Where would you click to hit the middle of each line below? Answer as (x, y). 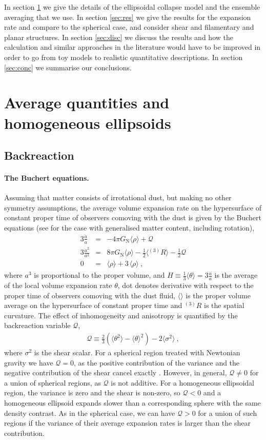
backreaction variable (37, 325)
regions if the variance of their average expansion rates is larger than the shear (127, 423)
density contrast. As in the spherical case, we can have (90, 413)
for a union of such (228, 413)
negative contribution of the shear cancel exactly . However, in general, (116, 372)
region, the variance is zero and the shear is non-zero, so (92, 393)
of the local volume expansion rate (58, 285)
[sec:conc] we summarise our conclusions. (68, 67)
